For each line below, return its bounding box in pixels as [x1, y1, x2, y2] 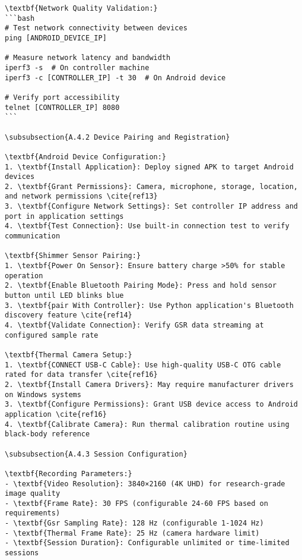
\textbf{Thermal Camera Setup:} [5, 350, 132, 359]
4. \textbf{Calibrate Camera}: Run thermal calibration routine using [5, 420, 290, 429]
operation [5, 271, 43, 280]
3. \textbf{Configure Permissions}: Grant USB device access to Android [5, 400, 298, 409]
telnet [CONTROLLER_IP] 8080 [5, 103, 120, 112]
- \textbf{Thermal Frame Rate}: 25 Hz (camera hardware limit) [5, 528, 260, 537]
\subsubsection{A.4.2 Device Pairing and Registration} [5, 133, 230, 141]
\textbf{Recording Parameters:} [5, 469, 132, 478]
